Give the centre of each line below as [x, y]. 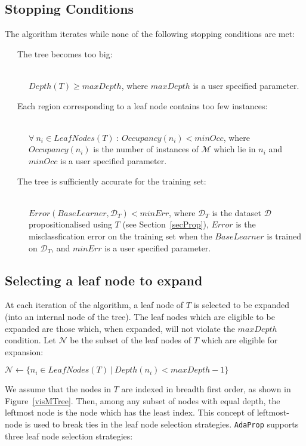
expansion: [24, 351]
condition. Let [30, 340]
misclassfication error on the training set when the [120, 236]
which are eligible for [239, 340]
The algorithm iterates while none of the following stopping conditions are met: [150, 34]
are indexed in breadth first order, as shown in [206, 389]
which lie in [235, 149]
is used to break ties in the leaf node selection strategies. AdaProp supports [162, 424]
